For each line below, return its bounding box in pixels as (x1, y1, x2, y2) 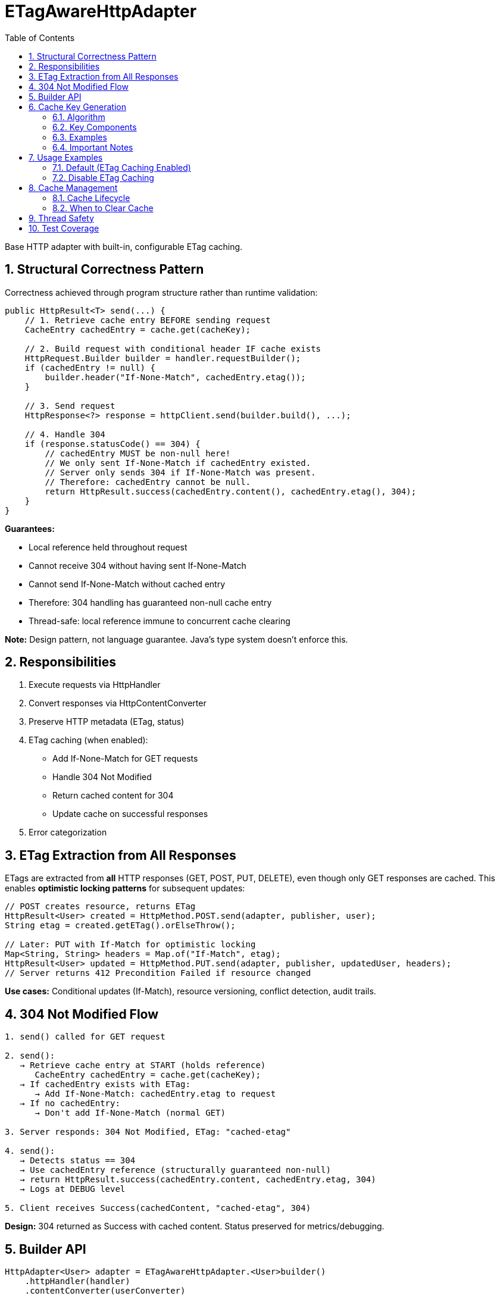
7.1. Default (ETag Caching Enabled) (52, 162, 191, 173)
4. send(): (5, 1146, 55, 1156)
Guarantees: (5, 523, 55, 534)
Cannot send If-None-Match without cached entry (29, 578, 226, 589)
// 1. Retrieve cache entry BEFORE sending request (24, 315, 271, 325)
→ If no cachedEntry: (20, 1098, 120, 1109)
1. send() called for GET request (5, 1032, 165, 1042)
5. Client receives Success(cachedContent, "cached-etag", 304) (5, 1203, 311, 1213)
